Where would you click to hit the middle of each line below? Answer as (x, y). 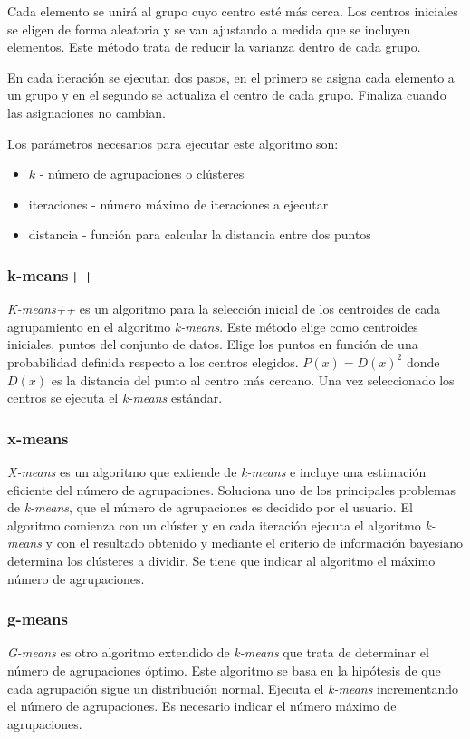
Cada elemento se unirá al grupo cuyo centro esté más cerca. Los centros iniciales (233, 11)
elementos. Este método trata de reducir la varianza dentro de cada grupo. (214, 47)
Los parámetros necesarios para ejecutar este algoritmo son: (173, 143)
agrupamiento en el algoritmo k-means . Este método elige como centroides (213, 326)
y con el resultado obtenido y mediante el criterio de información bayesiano (254, 543)
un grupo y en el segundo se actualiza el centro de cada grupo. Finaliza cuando (227, 95)
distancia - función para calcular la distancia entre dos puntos (200, 234)
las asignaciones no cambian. (86, 112)
